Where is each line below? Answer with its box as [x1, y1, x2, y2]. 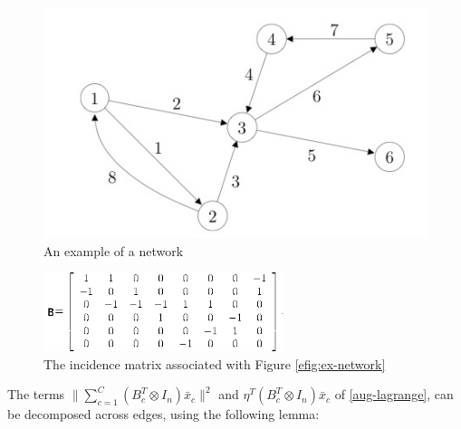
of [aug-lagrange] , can [334, 385, 454, 404]
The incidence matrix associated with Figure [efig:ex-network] [43, 354, 386, 373]
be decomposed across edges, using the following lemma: [7, 405, 320, 424]
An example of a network [43, 241, 184, 260]
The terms [7, 385, 65, 404]
